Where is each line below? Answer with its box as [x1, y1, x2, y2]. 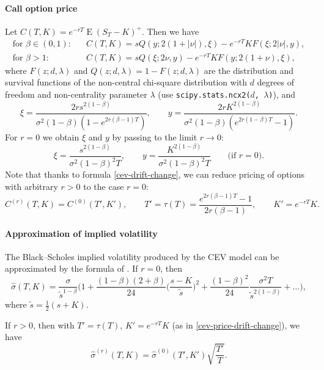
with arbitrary [5, 180, 58, 192]
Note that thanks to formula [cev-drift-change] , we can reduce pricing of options [5, 168, 304, 181]
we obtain [42, 130, 79, 143]
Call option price [5, 1, 78, 14]
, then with [32, 318, 75, 331]
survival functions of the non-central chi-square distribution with [5, 76, 248, 89]
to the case [83, 180, 124, 192]
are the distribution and [204, 63, 294, 76]
